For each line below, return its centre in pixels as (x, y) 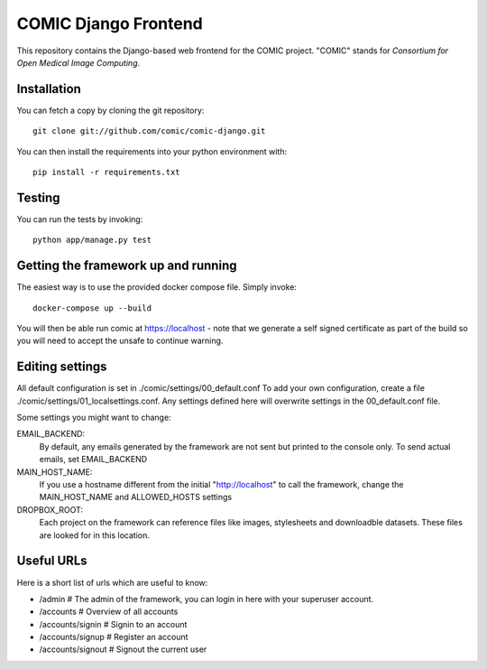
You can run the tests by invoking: (80, 219)
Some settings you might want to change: (94, 418)
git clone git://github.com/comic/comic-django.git (149, 131)
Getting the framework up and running (127, 266)
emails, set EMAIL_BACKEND (93, 460)
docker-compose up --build (92, 308)
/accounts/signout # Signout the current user (123, 649)
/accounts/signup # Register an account (114, 637)
